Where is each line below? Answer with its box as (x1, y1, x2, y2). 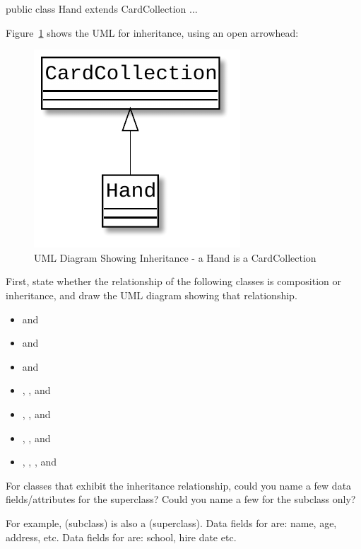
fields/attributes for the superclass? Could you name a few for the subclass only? (6, 492, 356, 507)
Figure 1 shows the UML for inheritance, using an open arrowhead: (6, 25, 299, 40)
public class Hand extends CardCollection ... (6, 1, 198, 16)
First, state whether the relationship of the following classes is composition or (6, 274, 342, 289)
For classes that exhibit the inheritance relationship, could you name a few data (6, 478, 352, 492)
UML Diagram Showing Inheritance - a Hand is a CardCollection (34, 250, 316, 265)
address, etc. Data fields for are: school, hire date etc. (6, 529, 237, 544)
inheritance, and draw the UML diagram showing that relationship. (6, 287, 297, 302)
